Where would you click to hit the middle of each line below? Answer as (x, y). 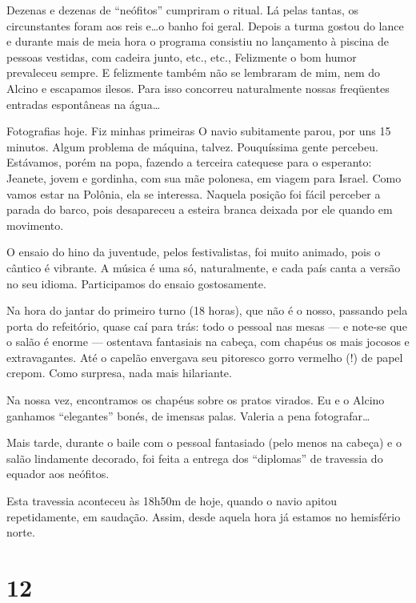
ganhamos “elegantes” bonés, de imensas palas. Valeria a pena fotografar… (188, 415)
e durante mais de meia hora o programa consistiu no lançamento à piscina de (198, 41)
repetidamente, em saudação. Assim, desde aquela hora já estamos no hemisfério (204, 516)
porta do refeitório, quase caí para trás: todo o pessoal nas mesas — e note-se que (207, 326)
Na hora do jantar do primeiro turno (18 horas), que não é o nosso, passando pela (207, 310)
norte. (21, 532)
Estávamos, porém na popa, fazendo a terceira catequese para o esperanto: (189, 162)
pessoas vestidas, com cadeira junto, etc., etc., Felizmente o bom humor (182, 56)
